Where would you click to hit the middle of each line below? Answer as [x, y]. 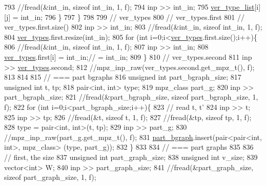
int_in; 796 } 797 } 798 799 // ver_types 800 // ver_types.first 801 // [132, 17]
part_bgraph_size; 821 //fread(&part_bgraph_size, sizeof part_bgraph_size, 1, [131, 97]
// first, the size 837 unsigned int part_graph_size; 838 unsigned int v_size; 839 [131, 157]
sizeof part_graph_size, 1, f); [50, 177]
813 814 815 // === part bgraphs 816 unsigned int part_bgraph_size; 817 [123, 77]
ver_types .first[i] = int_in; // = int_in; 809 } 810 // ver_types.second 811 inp [128, 56]
